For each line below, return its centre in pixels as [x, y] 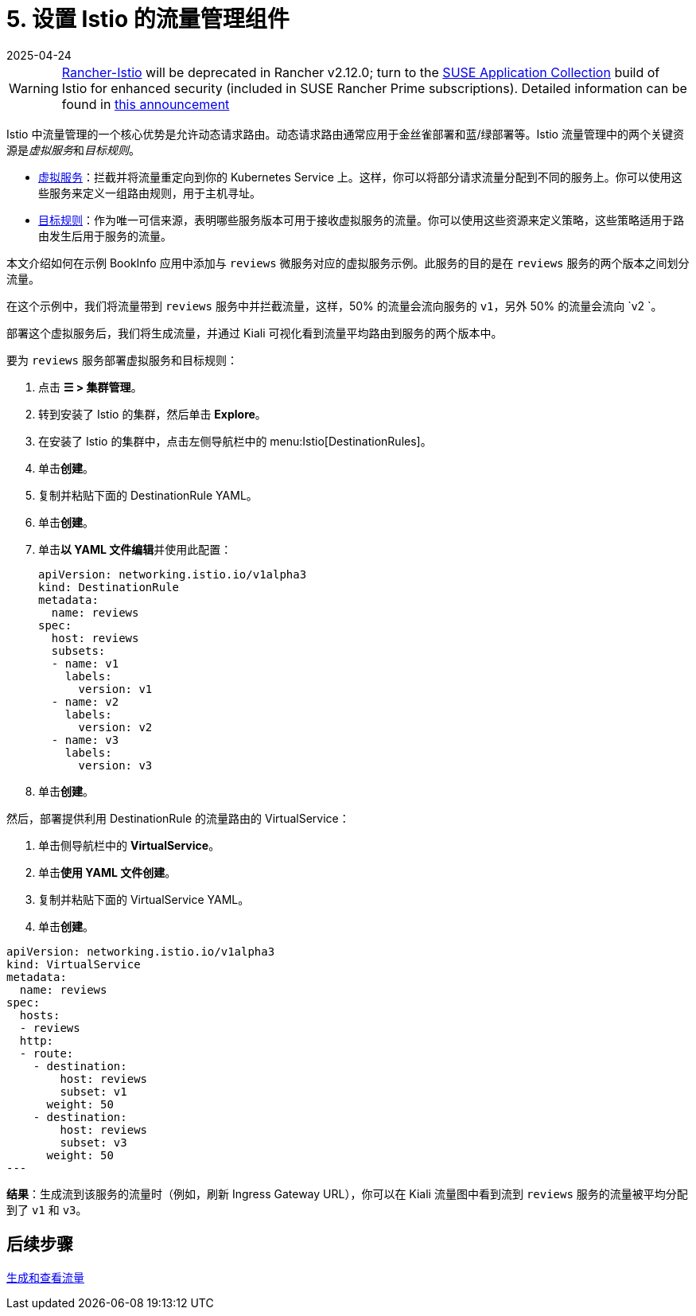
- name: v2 [85, 701]
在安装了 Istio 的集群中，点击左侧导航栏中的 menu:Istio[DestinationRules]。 [235, 441]
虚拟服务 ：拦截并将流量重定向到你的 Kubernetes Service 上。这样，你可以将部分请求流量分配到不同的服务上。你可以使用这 [360, 177]
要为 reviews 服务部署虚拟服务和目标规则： [122, 360]
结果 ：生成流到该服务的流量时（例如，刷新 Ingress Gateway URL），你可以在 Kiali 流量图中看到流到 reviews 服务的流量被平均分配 [347, 1193]
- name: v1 [85, 663]
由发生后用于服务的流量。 [105, 236]
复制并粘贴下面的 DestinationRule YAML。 [148, 495]
